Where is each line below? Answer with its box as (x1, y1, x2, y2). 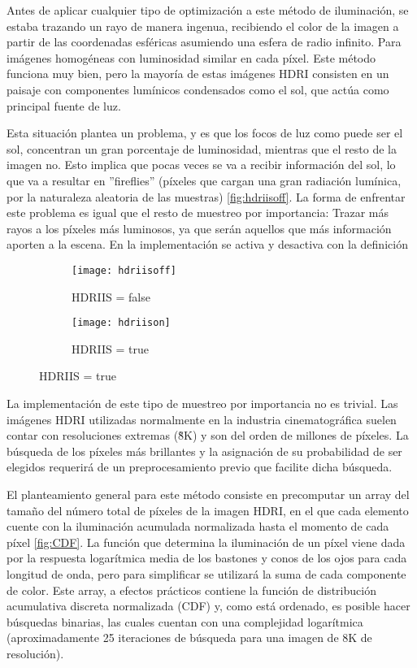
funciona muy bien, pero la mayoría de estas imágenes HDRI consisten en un (7, 65, 389, 82)
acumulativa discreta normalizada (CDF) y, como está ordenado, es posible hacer (7, 597, 410, 614)
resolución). (7, 644, 64, 661)
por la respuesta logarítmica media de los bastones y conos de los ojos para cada (7, 549, 407, 566)
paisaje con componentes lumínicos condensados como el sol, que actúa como (7, 80, 389, 98)
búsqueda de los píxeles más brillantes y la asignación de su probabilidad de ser (7, 442, 402, 459)
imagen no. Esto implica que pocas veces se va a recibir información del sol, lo (7, 156, 396, 173)
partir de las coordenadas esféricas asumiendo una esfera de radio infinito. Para (7, 33, 402, 50)
